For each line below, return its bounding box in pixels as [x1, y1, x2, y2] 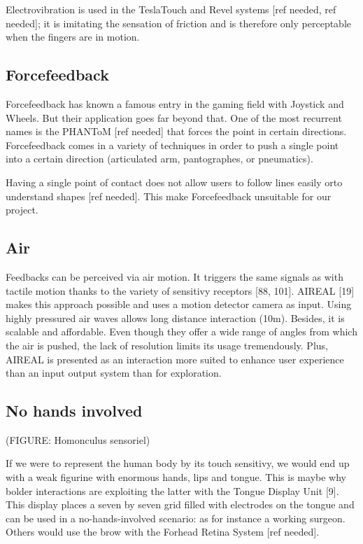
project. [6, 202, 38, 217]
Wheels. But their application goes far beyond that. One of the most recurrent [6, 110, 342, 125]
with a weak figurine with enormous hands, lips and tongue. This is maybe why [6, 470, 346, 484]
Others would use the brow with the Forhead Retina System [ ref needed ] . [6, 524, 320, 539]
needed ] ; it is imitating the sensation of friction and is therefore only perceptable [6, 15, 352, 30]
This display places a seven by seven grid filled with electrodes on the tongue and [6, 497, 355, 512]
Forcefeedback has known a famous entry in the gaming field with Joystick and [6, 96, 344, 111]
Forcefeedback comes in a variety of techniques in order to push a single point [6, 137, 339, 152]
